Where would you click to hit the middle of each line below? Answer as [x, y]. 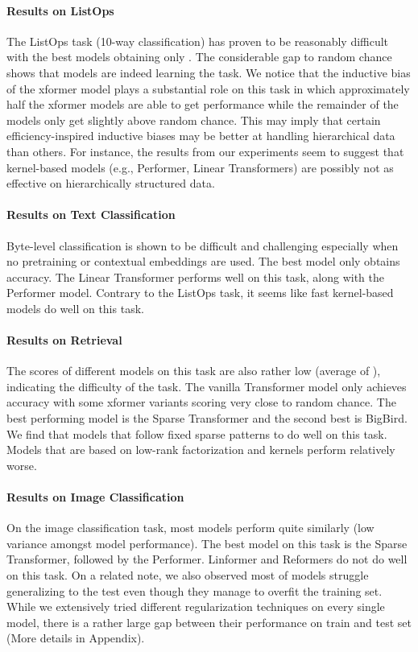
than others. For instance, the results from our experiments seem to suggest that [205, 151]
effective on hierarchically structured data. [111, 183]
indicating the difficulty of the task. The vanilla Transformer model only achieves [207, 386]
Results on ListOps [60, 10]
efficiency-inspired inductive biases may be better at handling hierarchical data [201, 136]
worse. [22, 465]
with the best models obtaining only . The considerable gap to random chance [199, 57]
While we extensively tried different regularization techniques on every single [196, 607]
